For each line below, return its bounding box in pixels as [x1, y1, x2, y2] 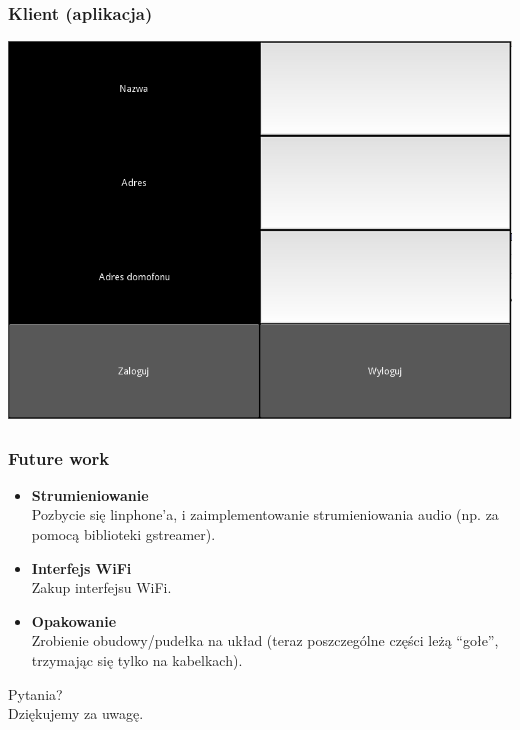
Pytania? [8, 683, 63, 704]
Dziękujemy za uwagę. [8, 703, 144, 724]
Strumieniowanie [31, 484, 149, 505]
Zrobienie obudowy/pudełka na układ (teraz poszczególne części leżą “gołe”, [31, 630, 499, 651]
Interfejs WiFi [31, 557, 132, 578]
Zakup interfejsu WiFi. [31, 577, 172, 598]
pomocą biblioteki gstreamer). [31, 524, 216, 545]
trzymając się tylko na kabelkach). [31, 650, 243, 671]
